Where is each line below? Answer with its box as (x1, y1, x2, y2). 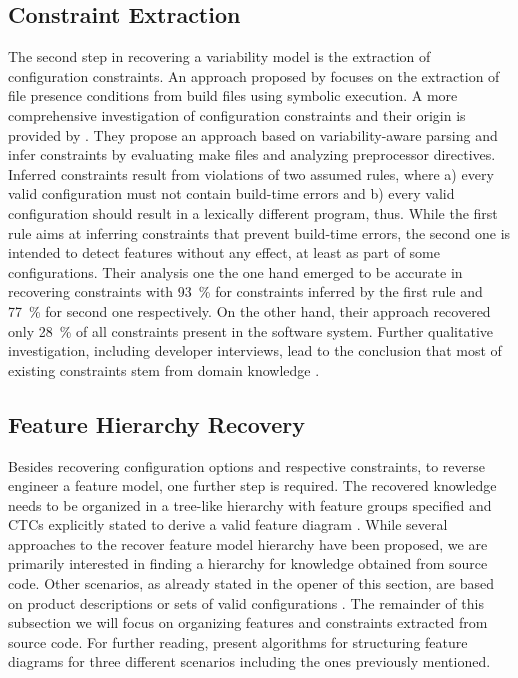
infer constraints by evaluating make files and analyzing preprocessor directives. (8, 144, 496, 165)
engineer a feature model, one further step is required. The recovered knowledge (8, 475, 497, 496)
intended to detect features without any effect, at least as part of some (8, 242, 440, 263)
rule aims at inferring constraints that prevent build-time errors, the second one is (8, 222, 511, 243)
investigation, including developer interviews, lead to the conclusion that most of (8, 340, 502, 361)
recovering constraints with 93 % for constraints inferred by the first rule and (8, 281, 483, 302)
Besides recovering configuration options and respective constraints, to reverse (8, 455, 485, 476)
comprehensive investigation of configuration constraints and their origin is (8, 104, 466, 125)
